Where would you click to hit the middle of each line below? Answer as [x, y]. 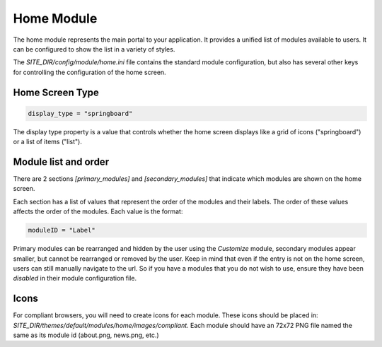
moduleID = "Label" [62, 230]
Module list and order [61, 161]
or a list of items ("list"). [48, 142]
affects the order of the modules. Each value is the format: [98, 211]
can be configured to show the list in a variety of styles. [94, 49]
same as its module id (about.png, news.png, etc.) [86, 335]
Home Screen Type [56, 92]
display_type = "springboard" [80, 113]
